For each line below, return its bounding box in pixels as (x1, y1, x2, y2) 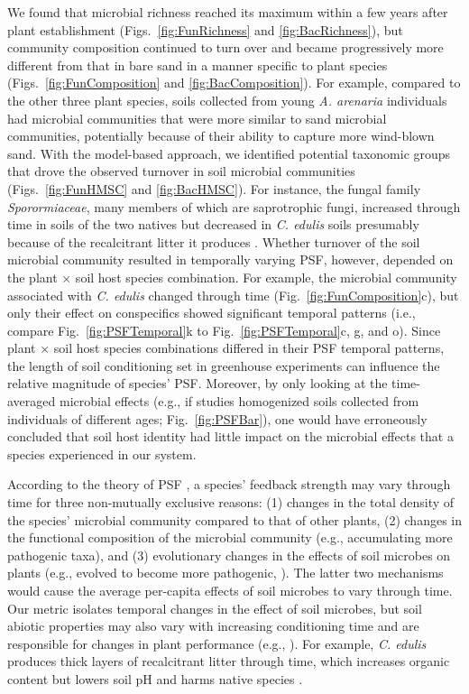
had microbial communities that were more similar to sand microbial (7, 108, 387, 127)
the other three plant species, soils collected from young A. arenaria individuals (7, 90, 447, 109)
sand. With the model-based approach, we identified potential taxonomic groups (7, 143, 451, 162)
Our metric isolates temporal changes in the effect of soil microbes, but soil (7, 598, 422, 617)
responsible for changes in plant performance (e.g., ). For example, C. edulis (7, 634, 427, 652)
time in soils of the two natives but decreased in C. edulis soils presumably (7, 215, 419, 234)
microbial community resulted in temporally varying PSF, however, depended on (7, 250, 454, 269)
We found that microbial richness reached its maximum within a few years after (7, 3, 448, 21)
